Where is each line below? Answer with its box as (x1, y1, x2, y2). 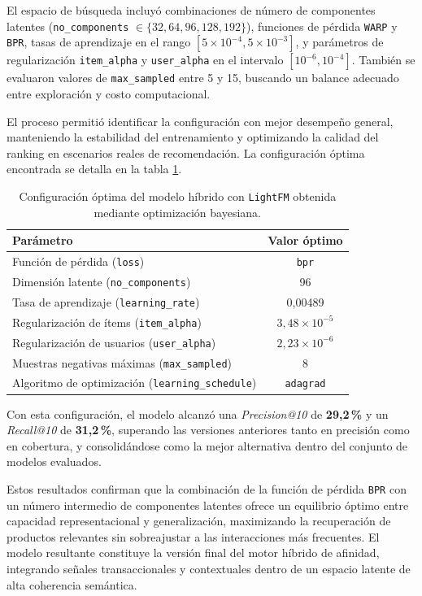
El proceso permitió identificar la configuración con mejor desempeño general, (7, 112, 394, 129)
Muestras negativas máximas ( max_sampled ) (12, 354, 233, 371)
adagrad (285, 378, 326, 390)
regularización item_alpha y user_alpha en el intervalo (7, 51, 284, 68)
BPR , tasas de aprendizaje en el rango (7, 33, 191, 50)
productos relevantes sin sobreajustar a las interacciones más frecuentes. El (7, 528, 380, 545)
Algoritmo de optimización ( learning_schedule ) (12, 374, 257, 391)
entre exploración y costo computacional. (7, 85, 211, 102)
